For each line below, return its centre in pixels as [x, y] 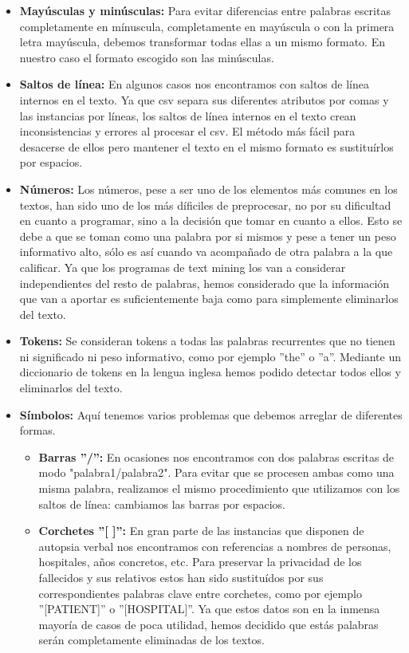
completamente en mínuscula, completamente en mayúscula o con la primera [207, 26]
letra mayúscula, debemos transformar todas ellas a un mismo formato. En [202, 42]
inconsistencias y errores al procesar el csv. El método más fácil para [187, 131]
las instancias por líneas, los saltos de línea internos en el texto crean [188, 115]
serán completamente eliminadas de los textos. [152, 640]
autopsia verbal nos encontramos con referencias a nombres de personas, [215, 546]
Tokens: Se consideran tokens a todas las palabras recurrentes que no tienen [207, 341]
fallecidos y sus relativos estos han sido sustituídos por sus [181, 577]
